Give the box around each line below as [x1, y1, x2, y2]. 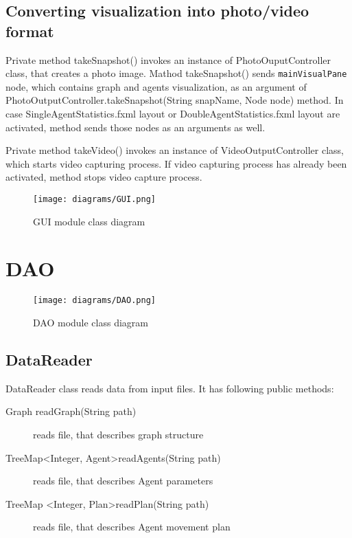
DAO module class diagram [33, 315, 148, 330]
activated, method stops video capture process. [5, 170, 202, 184]
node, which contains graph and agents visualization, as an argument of [5, 79, 307, 93]
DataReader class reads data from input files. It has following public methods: [5, 381, 334, 395]
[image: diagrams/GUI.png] [33, 194, 156, 204]
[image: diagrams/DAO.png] [33, 295, 156, 306]
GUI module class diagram [33, 214, 145, 228]
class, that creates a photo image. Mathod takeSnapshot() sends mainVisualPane [5, 66, 347, 80]
